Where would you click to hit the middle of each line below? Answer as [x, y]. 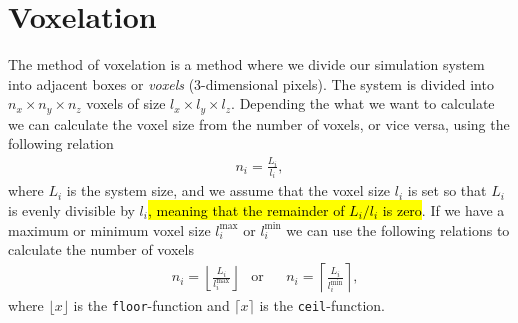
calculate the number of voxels [101, 249]
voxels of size [126, 103]
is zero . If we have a [443, 210]
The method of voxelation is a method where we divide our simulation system [246, 64]
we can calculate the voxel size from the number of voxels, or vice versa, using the [259, 123]
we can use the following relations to [398, 229]
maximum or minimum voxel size [109, 229]
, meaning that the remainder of [246, 210]
